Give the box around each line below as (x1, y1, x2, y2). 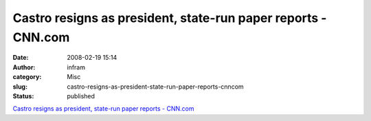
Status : (12, 91, 34, 100)
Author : (12, 63, 36, 71)
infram (67, 63, 86, 71)
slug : (12, 82, 27, 91)
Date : (12, 54, 29, 62)
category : (12, 73, 42, 81)
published (67, 91, 95, 100)
